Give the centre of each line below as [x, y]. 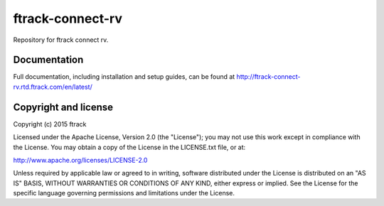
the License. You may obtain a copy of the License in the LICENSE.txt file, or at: [129, 147]
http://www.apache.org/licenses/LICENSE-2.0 [80, 160]
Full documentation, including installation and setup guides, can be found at [124, 77]
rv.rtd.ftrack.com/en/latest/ [53, 87]
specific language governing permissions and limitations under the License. [124, 193]
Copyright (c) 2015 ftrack [50, 124]
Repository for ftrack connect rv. [61, 40]
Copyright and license [63, 107]
